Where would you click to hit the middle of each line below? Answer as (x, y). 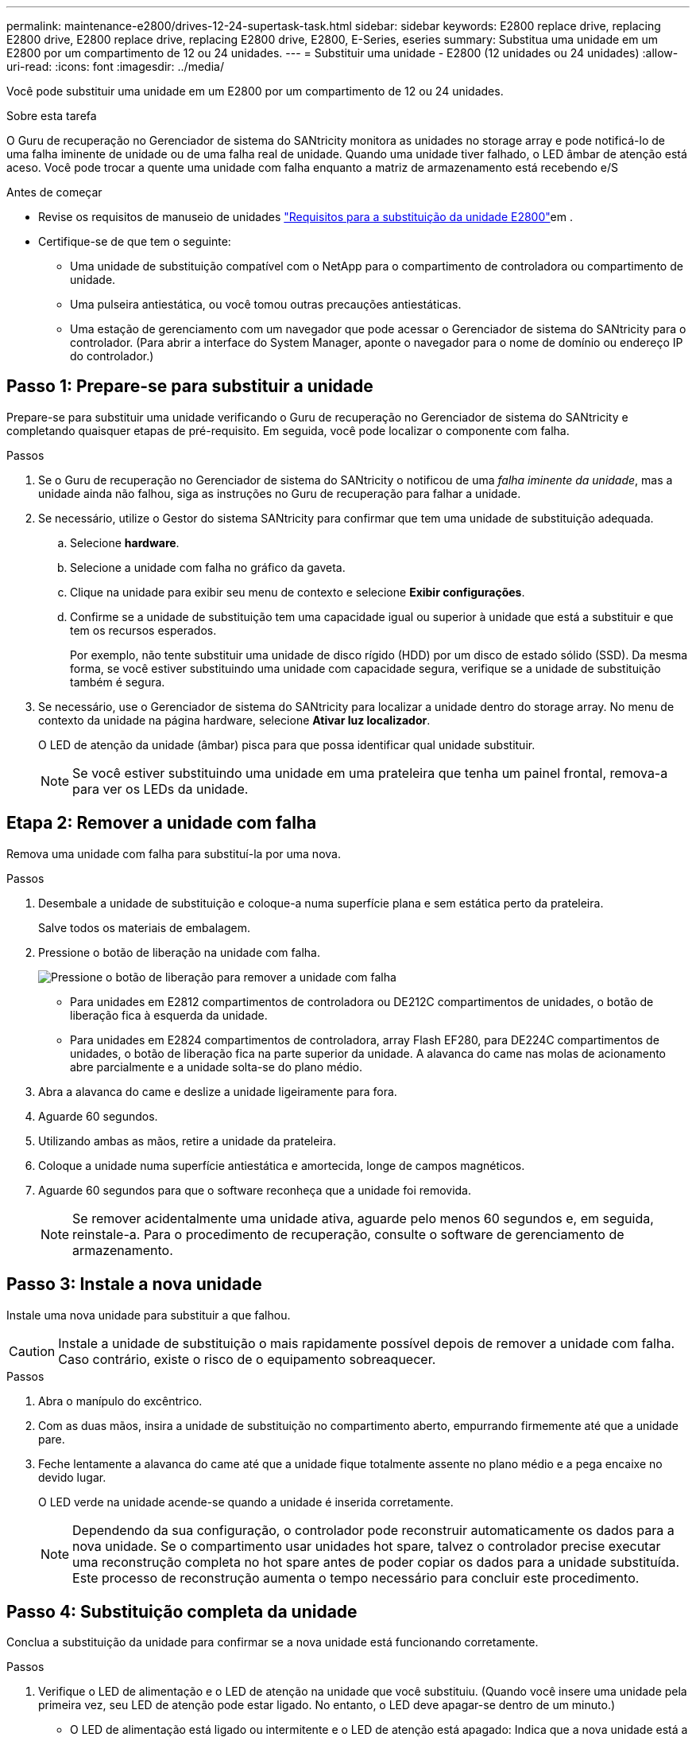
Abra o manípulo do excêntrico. (120, 1401)
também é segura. (118, 682)
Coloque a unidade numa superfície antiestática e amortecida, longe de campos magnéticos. (282, 1165)
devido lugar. (72, 1477)
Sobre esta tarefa (52, 116)
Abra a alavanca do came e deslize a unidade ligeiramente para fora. (218, 1091)
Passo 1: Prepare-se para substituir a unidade (190, 387)
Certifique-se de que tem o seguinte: (135, 241)
